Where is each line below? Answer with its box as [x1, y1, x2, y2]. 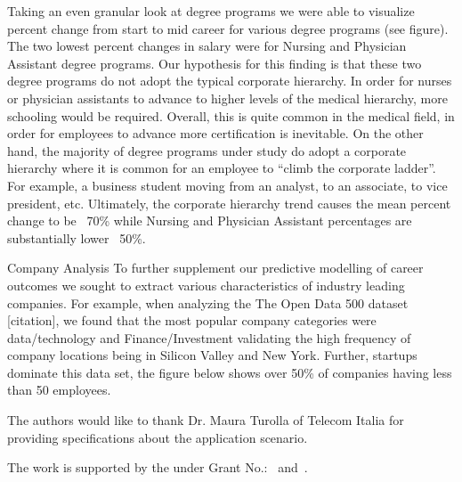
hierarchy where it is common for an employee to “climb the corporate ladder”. [7, 159, 436, 177]
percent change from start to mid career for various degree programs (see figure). [7, 19, 449, 37]
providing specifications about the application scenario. [7, 428, 308, 446]
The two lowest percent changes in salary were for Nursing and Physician [7, 37, 407, 55]
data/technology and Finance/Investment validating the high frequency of [7, 328, 411, 347]
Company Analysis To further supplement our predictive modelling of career [7, 258, 424, 277]
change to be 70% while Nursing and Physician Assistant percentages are [7, 211, 412, 230]
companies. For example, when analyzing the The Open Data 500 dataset [7, 293, 409, 312]
